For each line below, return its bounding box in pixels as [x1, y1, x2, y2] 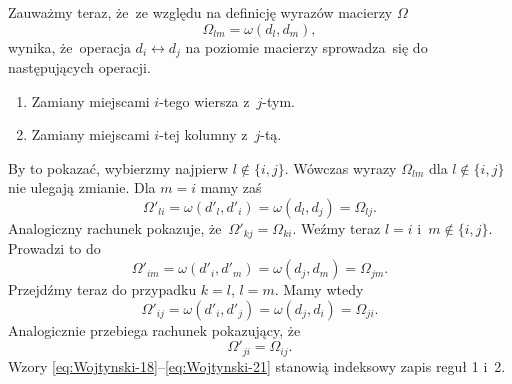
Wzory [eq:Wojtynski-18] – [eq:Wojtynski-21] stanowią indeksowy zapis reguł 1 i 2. [8, 355, 506, 376]
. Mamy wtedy [274, 279, 364, 300]
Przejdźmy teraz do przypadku [8, 279, 197, 300]
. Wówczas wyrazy [284, 157, 397, 178]
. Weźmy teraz [292, 218, 381, 239]
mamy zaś [200, 177, 262, 198]
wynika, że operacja [8, 36, 131, 57]
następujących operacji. [8, 57, 151, 78]
